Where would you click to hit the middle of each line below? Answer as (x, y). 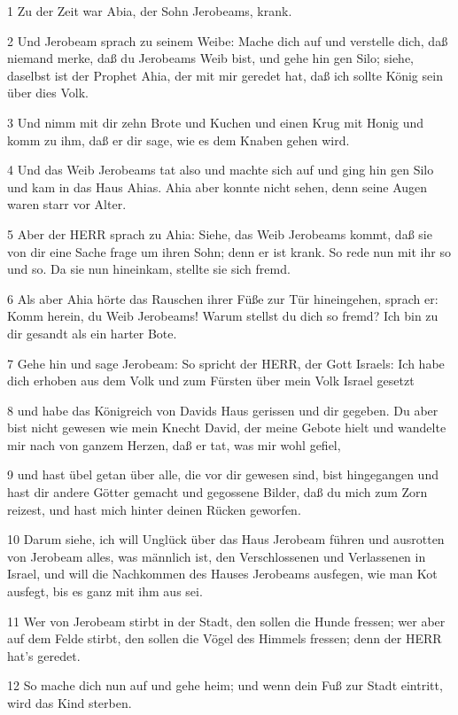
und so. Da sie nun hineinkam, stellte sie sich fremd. (149, 269)
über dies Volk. (48, 93)
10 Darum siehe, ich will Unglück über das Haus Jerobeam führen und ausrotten (226, 539)
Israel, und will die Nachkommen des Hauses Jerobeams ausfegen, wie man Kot (222, 574)
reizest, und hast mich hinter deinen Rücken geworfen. (154, 509)
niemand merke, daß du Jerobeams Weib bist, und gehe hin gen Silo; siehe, (211, 58)
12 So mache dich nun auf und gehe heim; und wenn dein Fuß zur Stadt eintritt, (225, 685)
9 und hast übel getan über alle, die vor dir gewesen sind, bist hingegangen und (223, 474)
